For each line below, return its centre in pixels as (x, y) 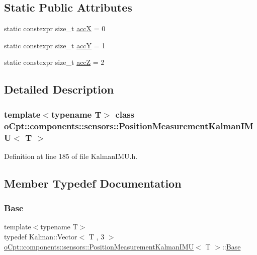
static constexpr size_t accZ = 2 (54, 62)
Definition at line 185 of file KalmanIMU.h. (71, 156)
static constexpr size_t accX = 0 (55, 28)
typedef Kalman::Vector (41, 237)
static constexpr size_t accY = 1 (55, 45)
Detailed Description (59, 89)
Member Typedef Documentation (93, 183)
